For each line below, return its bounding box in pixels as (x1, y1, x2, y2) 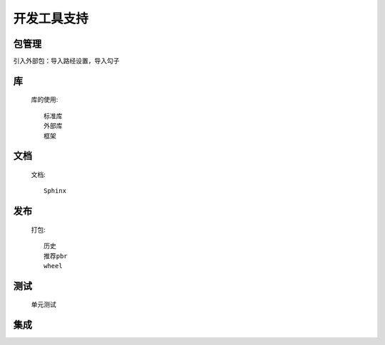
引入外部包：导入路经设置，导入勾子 (13, 57, 120, 65)
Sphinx (43, 187, 67, 195)
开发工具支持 (13, 11, 89, 26)
